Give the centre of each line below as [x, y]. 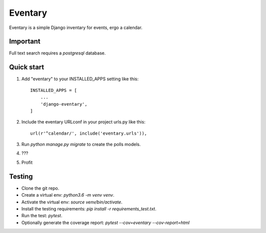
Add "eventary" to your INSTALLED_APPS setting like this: [80, 79]
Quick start [27, 67]
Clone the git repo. [40, 188]
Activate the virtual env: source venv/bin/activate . [72, 202]
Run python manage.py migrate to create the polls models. [81, 145]
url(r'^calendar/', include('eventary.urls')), [89, 133]
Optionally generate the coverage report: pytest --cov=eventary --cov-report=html [105, 222]
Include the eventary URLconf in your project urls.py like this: [83, 122]
